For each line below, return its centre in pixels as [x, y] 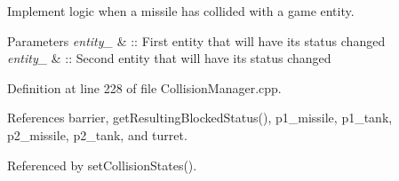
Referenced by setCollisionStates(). [102, 165]
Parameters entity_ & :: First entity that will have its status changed [196, 40]
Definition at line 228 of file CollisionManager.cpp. [144, 87]
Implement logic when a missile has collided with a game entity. [181, 11]
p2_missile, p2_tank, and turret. [97, 134]
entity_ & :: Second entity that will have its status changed [169, 58]
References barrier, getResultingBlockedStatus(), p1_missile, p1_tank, [200, 118]
